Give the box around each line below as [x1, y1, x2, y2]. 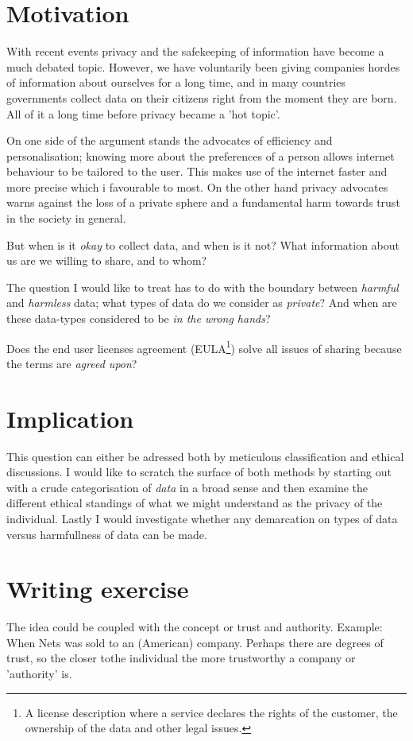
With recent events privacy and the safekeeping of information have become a [6, 43, 384, 60]
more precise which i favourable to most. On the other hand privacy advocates [6, 178, 388, 195]
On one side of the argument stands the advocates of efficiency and [6, 132, 333, 149]
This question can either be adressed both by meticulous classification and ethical [6, 448, 404, 464]
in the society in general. [6, 210, 126, 227]
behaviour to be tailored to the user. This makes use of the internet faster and [6, 163, 388, 180]
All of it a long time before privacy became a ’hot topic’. [6, 105, 280, 122]
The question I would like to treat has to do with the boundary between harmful [6, 278, 399, 295]
